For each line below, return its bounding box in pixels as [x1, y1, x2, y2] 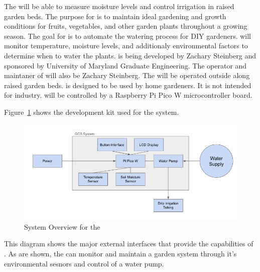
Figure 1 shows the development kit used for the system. [4, 106, 179, 117]
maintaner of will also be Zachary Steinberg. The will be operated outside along [4, 70, 250, 81]
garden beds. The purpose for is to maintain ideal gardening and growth [4, 11, 226, 21]
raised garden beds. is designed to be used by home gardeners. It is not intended [4, 80, 251, 90]
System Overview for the [24, 221, 100, 232]
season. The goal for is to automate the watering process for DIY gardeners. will [4, 30, 251, 41]
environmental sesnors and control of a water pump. [4, 258, 164, 268]
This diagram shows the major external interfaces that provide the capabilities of [4, 238, 253, 249]
